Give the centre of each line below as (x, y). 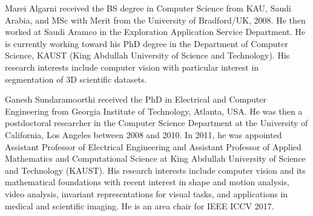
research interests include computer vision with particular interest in (132, 67)
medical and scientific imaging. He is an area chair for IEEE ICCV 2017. (140, 205)
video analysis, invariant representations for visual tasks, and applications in (147, 193)
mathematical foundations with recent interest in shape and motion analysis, (147, 182)
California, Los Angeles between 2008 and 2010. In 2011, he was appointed (143, 134)
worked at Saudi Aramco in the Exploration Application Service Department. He (155, 32)
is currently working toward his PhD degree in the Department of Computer (147, 43)
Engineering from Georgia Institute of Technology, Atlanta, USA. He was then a (154, 111)
